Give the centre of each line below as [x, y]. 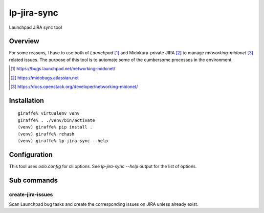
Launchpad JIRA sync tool [35, 27]
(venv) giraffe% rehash [46, 134]
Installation [26, 100]
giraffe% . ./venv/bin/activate [56, 120]
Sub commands [33, 180]
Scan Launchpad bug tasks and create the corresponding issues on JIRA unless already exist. [104, 204]
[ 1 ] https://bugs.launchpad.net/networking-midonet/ [63, 69]
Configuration [31, 155]
